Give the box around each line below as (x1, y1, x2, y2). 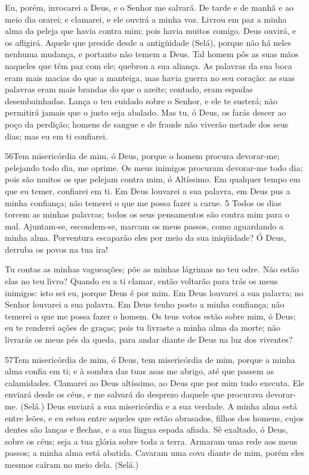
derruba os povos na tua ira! (5, 243, 108, 255)
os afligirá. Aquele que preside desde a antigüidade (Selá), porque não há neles (5, 36, 291, 48)
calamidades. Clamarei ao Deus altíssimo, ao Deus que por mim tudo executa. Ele (5, 376, 305, 389)
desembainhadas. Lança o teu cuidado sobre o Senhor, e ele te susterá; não (5, 94, 277, 107)
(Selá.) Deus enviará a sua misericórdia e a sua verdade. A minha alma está (20, 400, 297, 412)
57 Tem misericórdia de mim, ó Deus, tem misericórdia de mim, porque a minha (5, 353, 295, 365)
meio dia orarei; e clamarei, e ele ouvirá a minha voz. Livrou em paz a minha (5, 13, 287, 25)
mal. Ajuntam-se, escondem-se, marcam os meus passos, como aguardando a (5, 219, 283, 232)
